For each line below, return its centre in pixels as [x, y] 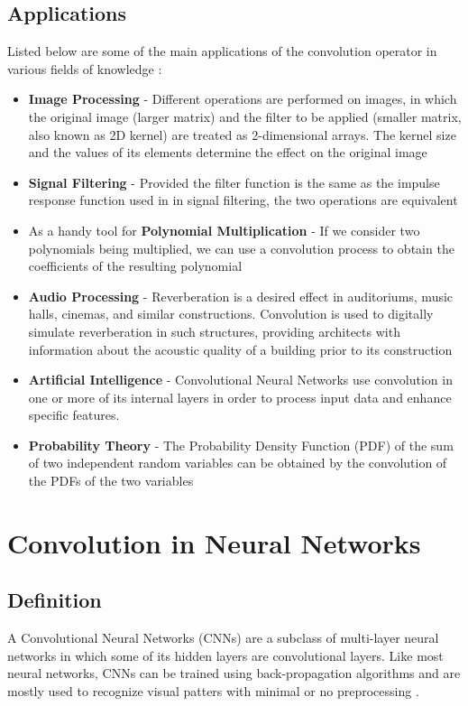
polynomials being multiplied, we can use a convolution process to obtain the [241, 248]
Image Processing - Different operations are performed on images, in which [243, 99]
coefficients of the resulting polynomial [135, 266]
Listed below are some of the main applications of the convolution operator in [222, 51]
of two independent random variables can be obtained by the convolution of [238, 463]
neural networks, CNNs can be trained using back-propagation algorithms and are [234, 673]
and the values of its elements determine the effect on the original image [228, 152]
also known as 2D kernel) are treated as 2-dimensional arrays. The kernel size [242, 134]
